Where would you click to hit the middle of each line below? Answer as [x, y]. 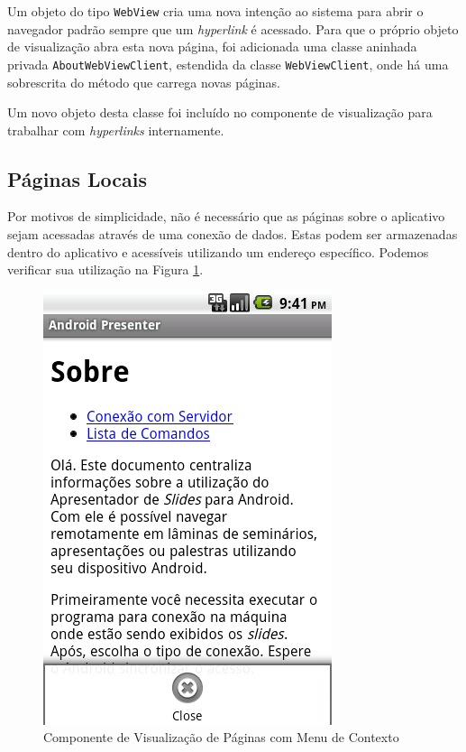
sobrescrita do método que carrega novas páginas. [144, 82]
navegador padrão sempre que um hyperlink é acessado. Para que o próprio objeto [233, 28]
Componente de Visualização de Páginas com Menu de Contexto [221, 737]
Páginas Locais [78, 178]
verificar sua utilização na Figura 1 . [105, 269]
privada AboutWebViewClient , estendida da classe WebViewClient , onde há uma [228, 64]
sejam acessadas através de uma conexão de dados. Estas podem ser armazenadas [233, 234]
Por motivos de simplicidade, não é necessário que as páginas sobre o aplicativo [226, 216]
